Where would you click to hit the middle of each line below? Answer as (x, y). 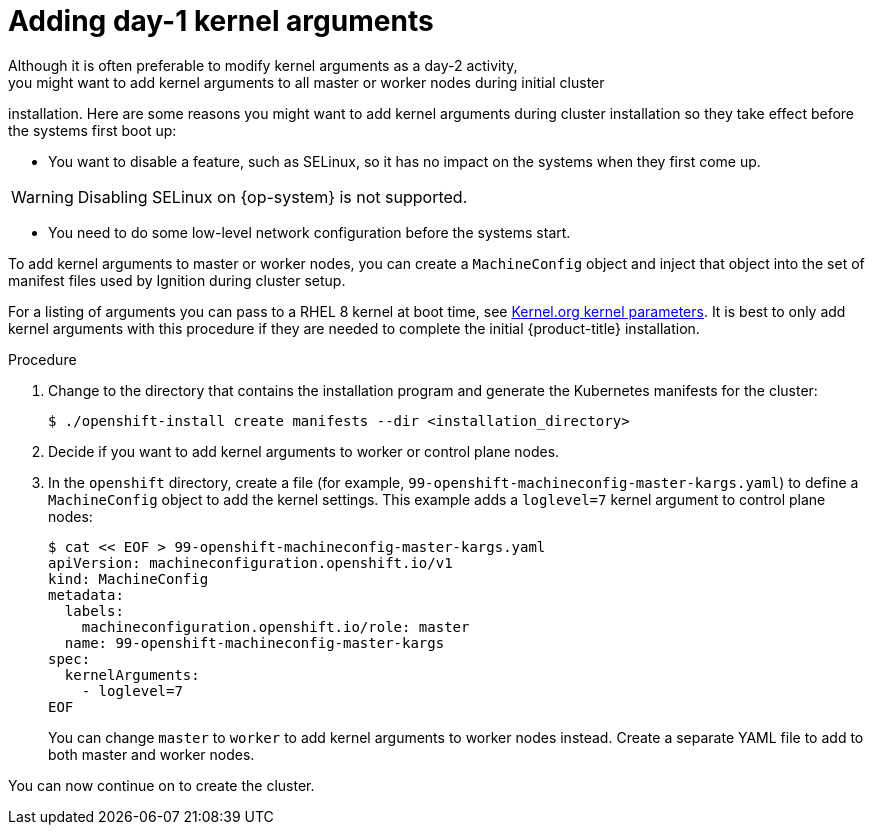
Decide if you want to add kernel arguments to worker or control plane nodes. (304, 451)
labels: (94, 610)
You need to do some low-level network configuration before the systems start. (309, 232)
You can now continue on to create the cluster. (161, 785)
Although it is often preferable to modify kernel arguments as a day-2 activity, (263, 65)
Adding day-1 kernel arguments (221, 21)
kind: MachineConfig (128, 578)
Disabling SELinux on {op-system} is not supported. (272, 196)
